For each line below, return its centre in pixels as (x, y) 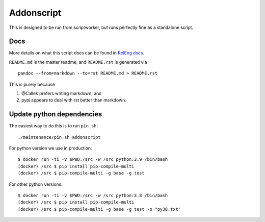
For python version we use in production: (51, 148)
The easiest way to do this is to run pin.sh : (53, 126)
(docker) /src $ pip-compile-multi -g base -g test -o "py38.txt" (99, 209)
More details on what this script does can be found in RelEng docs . (77, 53)
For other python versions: (36, 184)
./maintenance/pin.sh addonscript (59, 137)
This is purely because (32, 84)
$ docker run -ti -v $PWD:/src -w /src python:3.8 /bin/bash (93, 196)
